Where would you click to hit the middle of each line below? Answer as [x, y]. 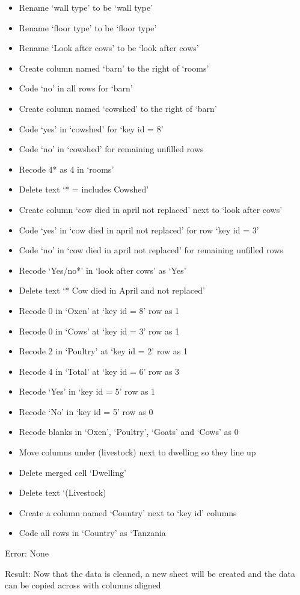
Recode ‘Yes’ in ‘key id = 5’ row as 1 [87, 391]
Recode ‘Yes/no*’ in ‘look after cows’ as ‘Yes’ [103, 270]
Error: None [27, 553]
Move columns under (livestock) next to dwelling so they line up [137, 452]
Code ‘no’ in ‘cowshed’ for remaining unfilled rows [111, 149]
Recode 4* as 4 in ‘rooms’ [66, 169]
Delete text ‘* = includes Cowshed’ [84, 189]
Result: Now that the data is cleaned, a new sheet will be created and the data [150, 573]
